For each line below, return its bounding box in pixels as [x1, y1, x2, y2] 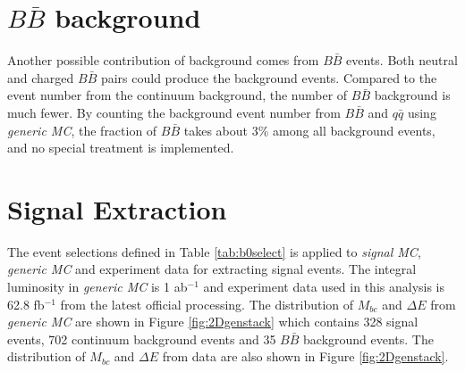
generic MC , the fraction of [7, 120, 157, 139]
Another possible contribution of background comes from [7, 51, 319, 70]
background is [374, 86, 451, 104]
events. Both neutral [346, 51, 458, 70]
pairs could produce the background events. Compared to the [100, 68, 437, 87]
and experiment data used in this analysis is [203, 277, 445, 295]
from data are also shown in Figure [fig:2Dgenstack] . [162, 347, 449, 366]
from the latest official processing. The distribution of [60, 294, 354, 313]
